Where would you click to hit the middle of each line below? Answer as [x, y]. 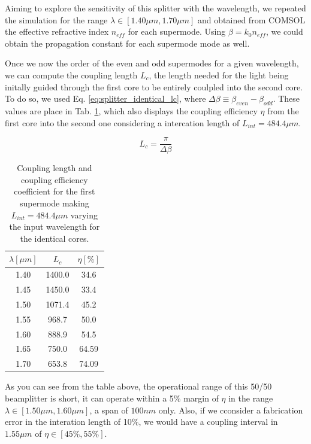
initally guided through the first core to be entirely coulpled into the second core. [154, 86]
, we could [284, 31]
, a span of [109, 410]
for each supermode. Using [177, 31]
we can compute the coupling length [71, 74]
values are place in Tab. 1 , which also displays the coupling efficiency [131, 110]
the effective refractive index [57, 31]
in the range [251, 398]
